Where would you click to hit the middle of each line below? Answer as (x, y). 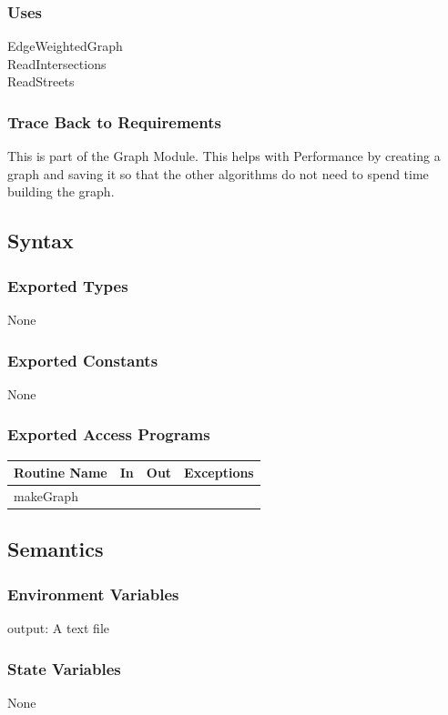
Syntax (41, 241)
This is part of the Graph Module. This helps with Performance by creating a (224, 156)
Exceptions (219, 473)
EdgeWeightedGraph (65, 46)
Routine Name (61, 473)
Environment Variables (93, 594)
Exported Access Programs (109, 434)
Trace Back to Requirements (114, 121)
